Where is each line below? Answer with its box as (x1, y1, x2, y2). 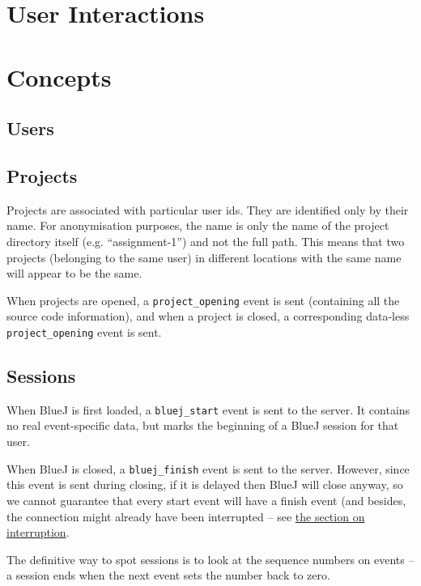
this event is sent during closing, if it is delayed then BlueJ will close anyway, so (6, 476, 403, 493)
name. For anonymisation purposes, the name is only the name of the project (6, 217, 389, 234)
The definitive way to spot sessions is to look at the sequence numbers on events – (6, 550, 415, 567)
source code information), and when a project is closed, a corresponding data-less (6, 308, 410, 325)
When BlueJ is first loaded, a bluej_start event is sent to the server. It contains (6, 401, 410, 418)
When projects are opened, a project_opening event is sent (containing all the (6, 291, 400, 308)
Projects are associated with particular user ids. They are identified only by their (6, 201, 409, 218)
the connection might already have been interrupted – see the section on (6, 507, 365, 524)
